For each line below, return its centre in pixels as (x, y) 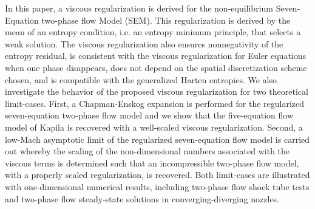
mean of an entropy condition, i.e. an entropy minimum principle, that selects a (153, 32)
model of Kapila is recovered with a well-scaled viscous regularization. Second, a (154, 127)
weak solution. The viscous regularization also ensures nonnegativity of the (144, 43)
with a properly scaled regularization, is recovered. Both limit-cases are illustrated (157, 175)
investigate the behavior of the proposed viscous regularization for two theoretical (157, 91)
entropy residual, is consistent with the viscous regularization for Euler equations (156, 56)
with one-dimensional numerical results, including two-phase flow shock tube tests (157, 186)
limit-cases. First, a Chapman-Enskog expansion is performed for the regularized (155, 103)
